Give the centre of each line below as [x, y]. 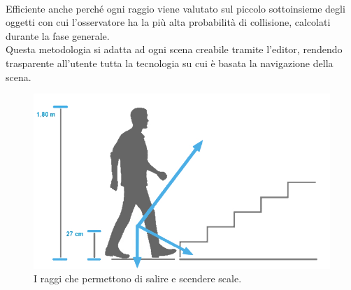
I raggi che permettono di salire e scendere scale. [138, 278]
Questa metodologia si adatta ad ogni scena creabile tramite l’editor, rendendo [174, 49]
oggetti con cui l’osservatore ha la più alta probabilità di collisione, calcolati [168, 22]
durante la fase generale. [58, 35]
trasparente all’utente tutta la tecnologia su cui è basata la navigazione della [170, 63]
